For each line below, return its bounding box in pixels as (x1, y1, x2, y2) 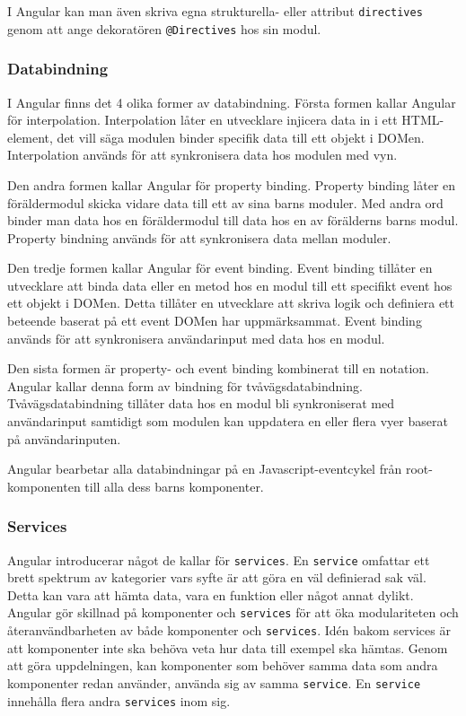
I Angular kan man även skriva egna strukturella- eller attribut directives (7, 2, 423, 20)
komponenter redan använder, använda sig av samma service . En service (7, 673, 421, 692)
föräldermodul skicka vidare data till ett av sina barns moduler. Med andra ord (7, 193, 444, 212)
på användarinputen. (7, 429, 121, 448)
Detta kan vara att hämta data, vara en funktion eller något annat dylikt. (7, 585, 414, 604)
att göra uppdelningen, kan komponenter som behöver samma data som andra (7, 656, 438, 675)
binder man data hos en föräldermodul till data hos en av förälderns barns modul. (7, 211, 459, 230)
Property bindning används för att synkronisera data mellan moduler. (7, 228, 391, 247)
